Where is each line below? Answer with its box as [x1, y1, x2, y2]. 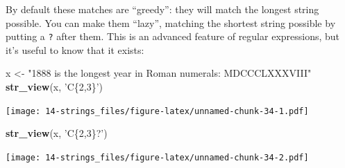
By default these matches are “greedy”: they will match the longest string [6, 2, 319, 16]
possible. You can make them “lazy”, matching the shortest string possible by [6, 15, 336, 30]
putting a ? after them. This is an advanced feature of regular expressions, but [6, 29, 340, 44]
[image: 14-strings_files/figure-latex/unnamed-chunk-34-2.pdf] [6, 152, 309, 162]
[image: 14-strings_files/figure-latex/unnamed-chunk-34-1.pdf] [6, 106, 309, 116]
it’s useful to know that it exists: [6, 42, 144, 57]
